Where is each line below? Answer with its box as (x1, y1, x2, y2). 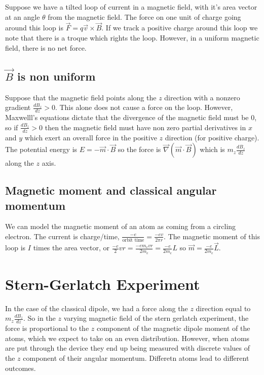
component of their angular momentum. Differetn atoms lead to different (23, 353, 249, 363)
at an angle (5, 11, 40, 22)
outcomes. (5, 362, 36, 373)
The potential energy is (5, 144, 78, 155)
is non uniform (17, 68, 96, 84)
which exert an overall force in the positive (24, 132, 157, 142)
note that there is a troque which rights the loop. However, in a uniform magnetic (5, 32, 259, 43)
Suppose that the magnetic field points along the (5, 92, 157, 102)
